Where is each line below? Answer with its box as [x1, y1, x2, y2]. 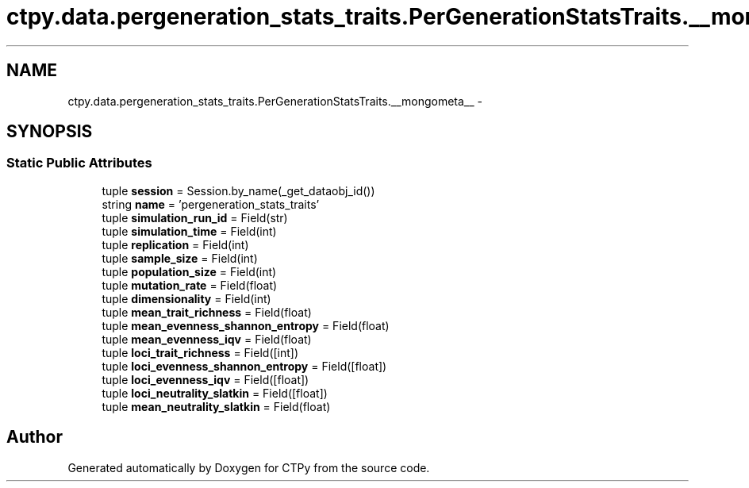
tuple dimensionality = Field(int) [102, 291, 271, 305]
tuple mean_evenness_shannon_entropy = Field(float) [102, 318, 390, 332]
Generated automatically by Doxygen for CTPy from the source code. [67, 460, 430, 475]
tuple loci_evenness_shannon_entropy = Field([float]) [102, 359, 387, 373]
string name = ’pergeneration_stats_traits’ [102, 197, 320, 211]
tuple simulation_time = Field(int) [102, 224, 277, 238]
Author [6, 427, 63, 448]
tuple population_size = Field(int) [102, 264, 277, 279]
